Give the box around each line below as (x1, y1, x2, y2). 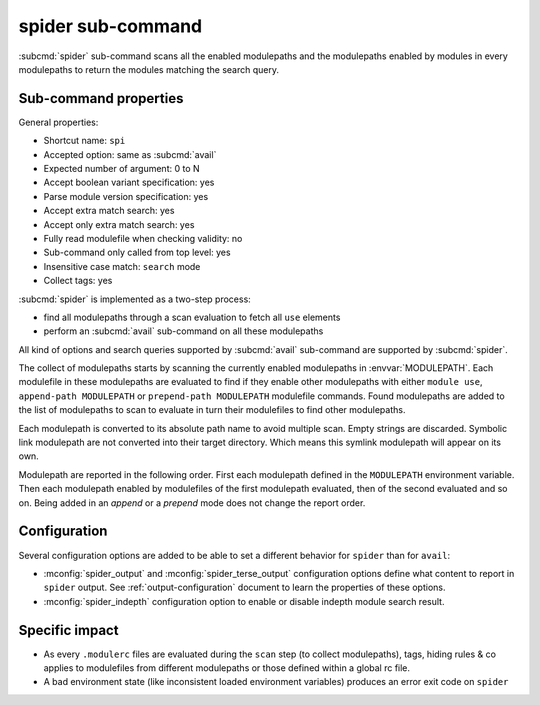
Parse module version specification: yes (43, 190, 209, 202)
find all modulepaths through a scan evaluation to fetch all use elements (43, 311, 341, 323)
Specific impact (18, 621, 119, 639)
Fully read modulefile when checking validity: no (43, 232, 243, 244)
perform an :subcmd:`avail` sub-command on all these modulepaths (43, 325, 324, 337)
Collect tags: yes (43, 275, 113, 287)
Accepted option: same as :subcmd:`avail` (43, 148, 217, 160)
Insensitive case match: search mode (43, 260, 201, 272)
